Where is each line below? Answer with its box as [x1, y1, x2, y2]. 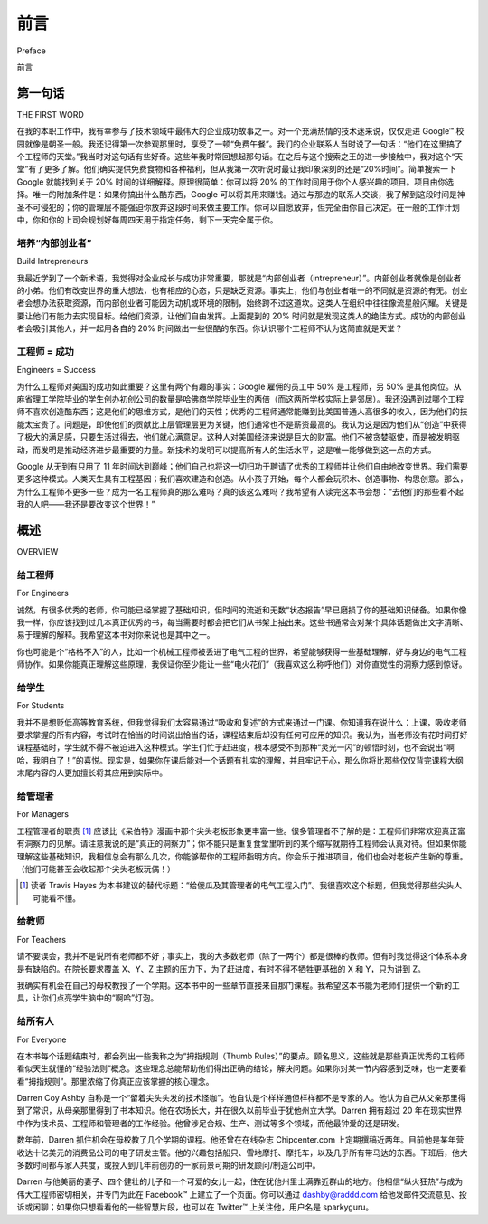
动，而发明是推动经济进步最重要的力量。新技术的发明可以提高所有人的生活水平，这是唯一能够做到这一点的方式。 [16, 444, 436, 455]
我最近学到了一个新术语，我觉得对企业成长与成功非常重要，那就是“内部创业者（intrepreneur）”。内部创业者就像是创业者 [16, 272, 462, 283]
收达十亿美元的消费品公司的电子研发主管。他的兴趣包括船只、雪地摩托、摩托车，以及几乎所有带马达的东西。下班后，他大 [16, 1147, 468, 1158]
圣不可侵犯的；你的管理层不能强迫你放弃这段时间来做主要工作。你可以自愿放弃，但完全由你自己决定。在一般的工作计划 [16, 202, 460, 213]
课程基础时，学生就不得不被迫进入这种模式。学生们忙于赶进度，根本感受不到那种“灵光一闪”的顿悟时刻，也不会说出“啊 [16, 742, 455, 753]
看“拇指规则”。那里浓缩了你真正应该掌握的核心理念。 [16, 1076, 214, 1086]
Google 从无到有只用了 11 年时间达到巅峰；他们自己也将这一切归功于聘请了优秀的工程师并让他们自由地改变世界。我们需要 [16, 460, 469, 471]
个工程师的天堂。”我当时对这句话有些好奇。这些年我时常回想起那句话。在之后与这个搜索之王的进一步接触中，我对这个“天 [16, 151, 464, 162]
